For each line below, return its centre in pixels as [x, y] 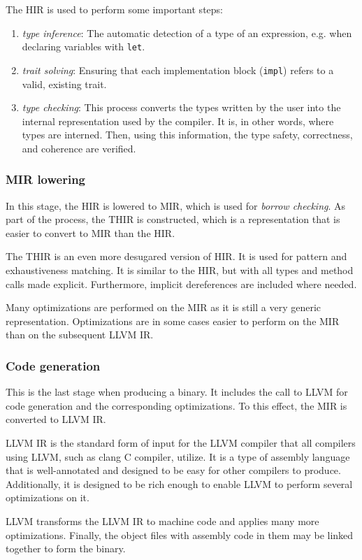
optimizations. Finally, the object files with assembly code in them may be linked [180, 534]
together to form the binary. [66, 548]
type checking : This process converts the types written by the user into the [181, 107]
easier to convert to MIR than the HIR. [90, 232]
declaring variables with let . [84, 46]
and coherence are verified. [79, 148]
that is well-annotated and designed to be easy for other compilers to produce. [173, 470]
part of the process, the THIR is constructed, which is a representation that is [173, 219]
